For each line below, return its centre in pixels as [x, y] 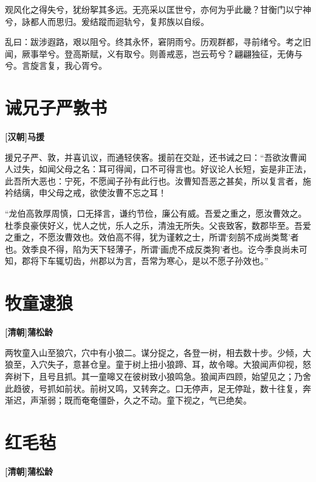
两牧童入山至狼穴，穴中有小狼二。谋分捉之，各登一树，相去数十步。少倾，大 [158, 352]
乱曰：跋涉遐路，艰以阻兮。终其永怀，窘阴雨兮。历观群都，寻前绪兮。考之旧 [158, 42]
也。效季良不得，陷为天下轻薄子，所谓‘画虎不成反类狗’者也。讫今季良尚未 [152, 249]
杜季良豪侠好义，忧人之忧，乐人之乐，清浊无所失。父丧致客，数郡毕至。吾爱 [158, 225]
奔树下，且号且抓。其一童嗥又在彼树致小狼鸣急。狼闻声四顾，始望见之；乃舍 [158, 376]
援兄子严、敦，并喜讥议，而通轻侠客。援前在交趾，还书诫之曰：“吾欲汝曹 [152, 157]
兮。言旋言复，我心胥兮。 [56, 65]
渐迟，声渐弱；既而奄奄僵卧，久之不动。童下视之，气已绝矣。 [128, 400]
